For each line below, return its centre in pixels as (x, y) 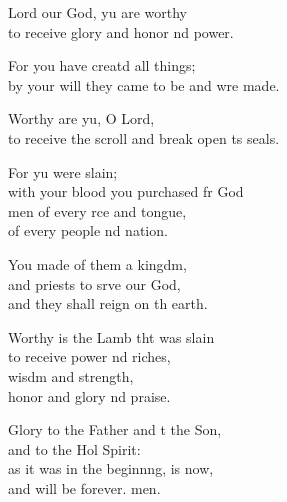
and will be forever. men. (84, 487)
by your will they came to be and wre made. (144, 84)
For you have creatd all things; (102, 65)
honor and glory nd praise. (89, 395)
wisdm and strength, (71, 375)
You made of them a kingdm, (97, 263)
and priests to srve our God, (94, 283)
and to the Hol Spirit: (74, 448)
